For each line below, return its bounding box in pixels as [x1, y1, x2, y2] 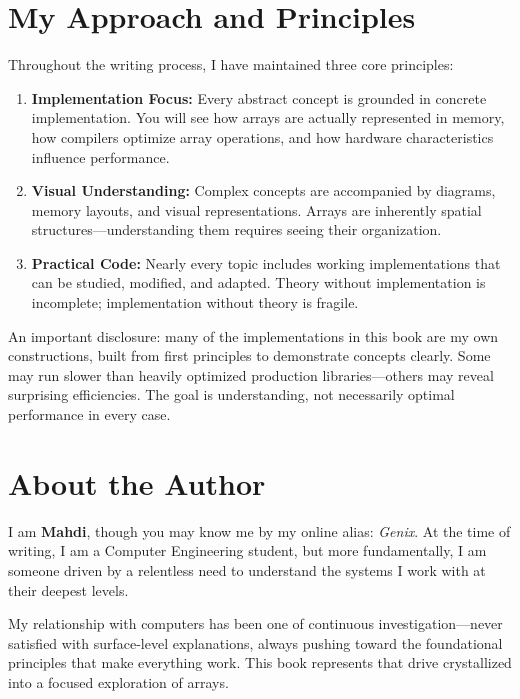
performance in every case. [8, 404, 171, 425]
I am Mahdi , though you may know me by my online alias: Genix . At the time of [8, 520, 511, 541]
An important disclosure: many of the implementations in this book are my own [8, 325, 499, 346]
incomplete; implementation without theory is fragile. [31, 292, 359, 313]
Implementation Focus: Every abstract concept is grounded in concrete [31, 87, 487, 108]
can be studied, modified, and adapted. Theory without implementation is [31, 272, 486, 293]
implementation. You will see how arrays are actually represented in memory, [31, 107, 505, 128]
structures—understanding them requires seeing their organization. [31, 219, 442, 240]
